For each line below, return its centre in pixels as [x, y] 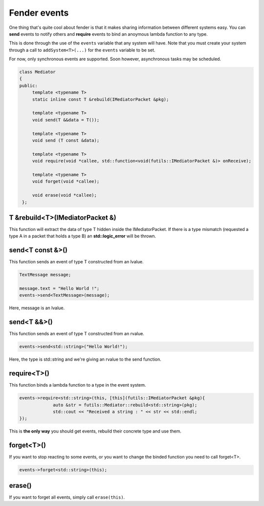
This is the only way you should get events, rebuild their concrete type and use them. [95, 431]
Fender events [39, 13]
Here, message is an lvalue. [37, 308]
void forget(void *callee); [66, 182]
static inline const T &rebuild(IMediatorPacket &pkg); [100, 99]
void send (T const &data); [66, 140]
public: [28, 85]
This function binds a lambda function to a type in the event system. [77, 385]
